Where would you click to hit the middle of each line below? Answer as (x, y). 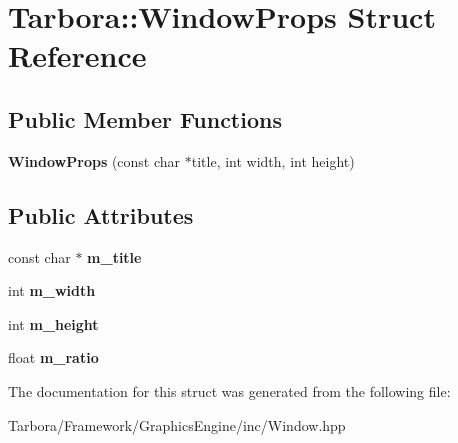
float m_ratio (53, 357)
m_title (114, 256)
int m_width (52, 290)
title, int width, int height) (273, 160)
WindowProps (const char (94, 160)
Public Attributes (101, 214)
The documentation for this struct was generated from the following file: (229, 390)
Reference (77, 55)
